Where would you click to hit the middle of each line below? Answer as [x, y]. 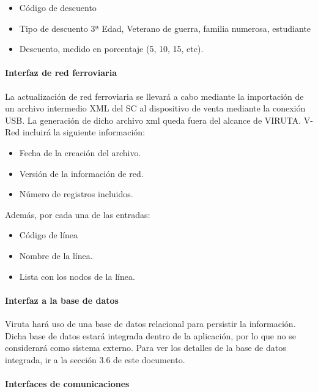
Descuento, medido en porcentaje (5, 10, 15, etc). [111, 49]
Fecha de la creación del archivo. [80, 152]
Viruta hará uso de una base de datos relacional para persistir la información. [150, 323]
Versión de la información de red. [81, 173]
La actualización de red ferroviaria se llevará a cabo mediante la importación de [154, 96]
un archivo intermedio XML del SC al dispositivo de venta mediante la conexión [155, 108]
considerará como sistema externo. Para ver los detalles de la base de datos [146, 348]
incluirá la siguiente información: [84, 132]
